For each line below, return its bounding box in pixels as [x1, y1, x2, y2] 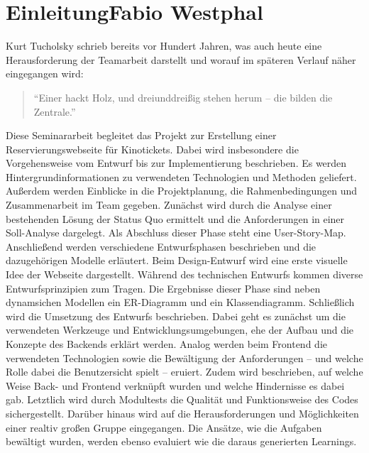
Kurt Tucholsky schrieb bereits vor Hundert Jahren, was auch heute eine [6, 38, 322, 53]
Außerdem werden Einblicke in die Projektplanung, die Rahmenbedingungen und [6, 183, 358, 198]
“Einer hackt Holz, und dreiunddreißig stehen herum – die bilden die [33, 89, 333, 104]
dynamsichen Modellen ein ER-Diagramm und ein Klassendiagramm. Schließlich [6, 295, 355, 310]
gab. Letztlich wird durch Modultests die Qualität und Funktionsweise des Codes [6, 392, 358, 407]
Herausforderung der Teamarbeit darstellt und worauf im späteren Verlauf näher [6, 52, 356, 67]
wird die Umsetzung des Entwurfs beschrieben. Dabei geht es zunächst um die [6, 308, 346, 323]
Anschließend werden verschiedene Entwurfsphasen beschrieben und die [6, 239, 316, 253]
